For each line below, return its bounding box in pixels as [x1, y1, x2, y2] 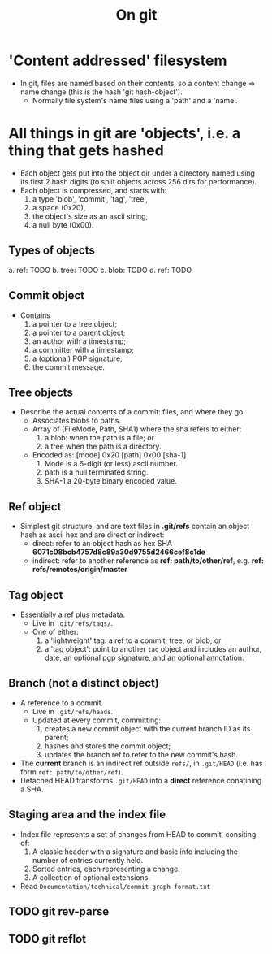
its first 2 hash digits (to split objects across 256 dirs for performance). [19, 176, 257, 186]
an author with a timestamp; [32, 336, 127, 346]
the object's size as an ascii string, [32, 211, 149, 221]
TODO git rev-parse [8, 904, 110, 918]
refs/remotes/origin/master [32, 565, 128, 575]
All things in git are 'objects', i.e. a [8, 124, 241, 143]
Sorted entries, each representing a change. [32, 864, 180, 874]
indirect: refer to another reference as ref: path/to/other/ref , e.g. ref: [32, 556, 264, 566]
